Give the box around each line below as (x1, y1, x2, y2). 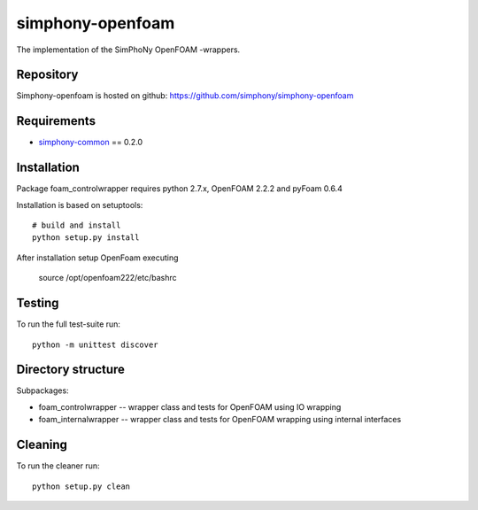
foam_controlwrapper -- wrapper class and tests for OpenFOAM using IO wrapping (38, 401, 342, 412)
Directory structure (16, 362, 126, 377)
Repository (16, 67, 79, 82)
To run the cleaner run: (16, 460, 101, 471)
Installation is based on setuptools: (16, 199, 143, 210)
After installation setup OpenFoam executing (16, 252, 179, 263)
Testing (16, 296, 59, 311)
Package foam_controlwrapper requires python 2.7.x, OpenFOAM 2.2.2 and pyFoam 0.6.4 (16, 183, 343, 194)
